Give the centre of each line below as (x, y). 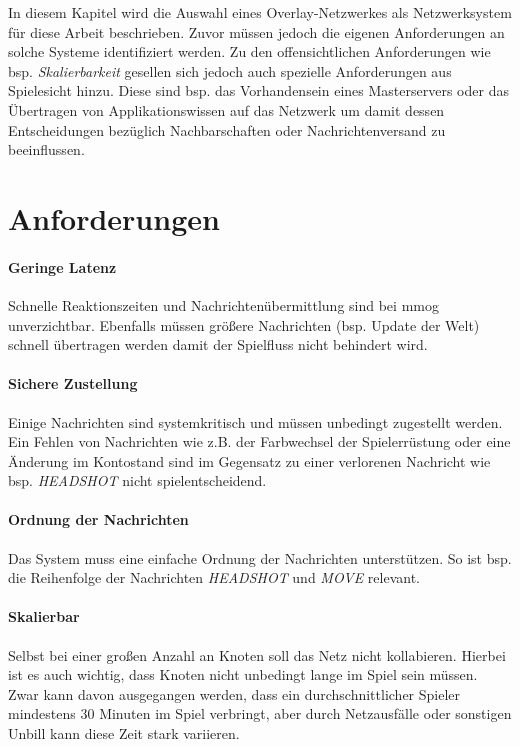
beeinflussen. (46, 149)
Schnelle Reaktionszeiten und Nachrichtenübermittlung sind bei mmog (223, 304)
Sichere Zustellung (73, 383)
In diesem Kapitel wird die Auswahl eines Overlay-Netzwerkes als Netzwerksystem (260, 12)
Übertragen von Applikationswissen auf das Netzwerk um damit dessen (226, 109)
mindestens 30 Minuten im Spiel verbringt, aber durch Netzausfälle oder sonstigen (260, 713)
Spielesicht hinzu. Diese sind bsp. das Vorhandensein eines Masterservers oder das (258, 90)
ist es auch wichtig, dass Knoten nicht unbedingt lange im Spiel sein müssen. (243, 674)
